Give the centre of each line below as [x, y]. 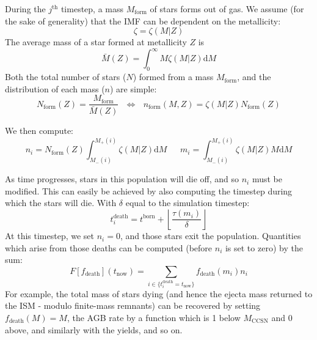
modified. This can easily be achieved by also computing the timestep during [149, 190]
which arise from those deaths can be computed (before [109, 247]
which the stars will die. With [61, 203]
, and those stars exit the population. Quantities [210, 236]
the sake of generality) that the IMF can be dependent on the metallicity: [143, 20]
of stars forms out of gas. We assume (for [227, 9]
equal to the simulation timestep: [188, 203]
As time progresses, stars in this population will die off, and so [122, 179]
